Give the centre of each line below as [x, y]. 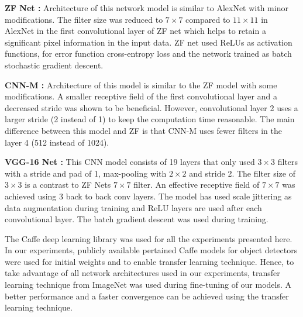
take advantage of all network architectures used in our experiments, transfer [142, 273]
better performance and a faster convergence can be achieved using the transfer [147, 296]
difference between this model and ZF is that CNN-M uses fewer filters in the [143, 130]
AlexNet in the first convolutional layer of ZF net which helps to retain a [135, 31]
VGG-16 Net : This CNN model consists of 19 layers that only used [130, 162]
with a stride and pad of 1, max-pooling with [86, 173]
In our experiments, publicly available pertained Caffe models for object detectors [151, 250]
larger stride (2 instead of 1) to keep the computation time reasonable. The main [150, 119]
